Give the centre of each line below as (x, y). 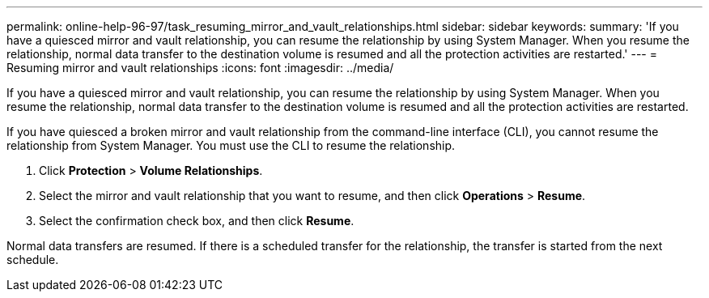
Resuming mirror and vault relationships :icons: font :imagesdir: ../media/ (200, 68)
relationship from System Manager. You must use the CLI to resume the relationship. (231, 145)
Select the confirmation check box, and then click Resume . (197, 221)
